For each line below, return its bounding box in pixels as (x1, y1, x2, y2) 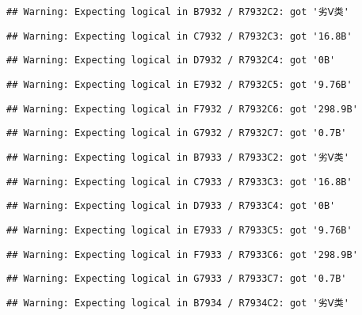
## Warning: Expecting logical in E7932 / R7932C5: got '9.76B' (6, 78, 352, 90)
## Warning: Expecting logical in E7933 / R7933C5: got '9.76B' (6, 224, 352, 236)
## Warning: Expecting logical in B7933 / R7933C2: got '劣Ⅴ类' (6, 151, 349, 163)
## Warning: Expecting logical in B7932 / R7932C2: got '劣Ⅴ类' (6, 6, 349, 17)
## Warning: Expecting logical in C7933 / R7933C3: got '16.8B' (6, 176, 352, 188)
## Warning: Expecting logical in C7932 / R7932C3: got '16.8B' (6, 30, 352, 42)
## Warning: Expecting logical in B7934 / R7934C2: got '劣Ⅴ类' (6, 297, 349, 309)
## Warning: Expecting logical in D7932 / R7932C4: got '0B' (6, 55, 336, 66)
